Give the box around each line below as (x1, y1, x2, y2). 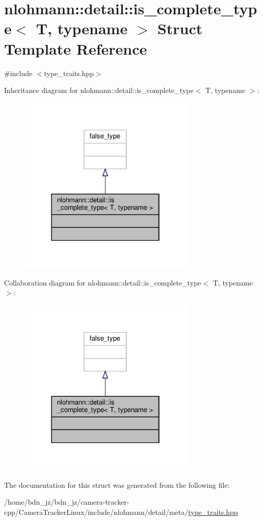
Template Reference (4, 38, 147, 59)
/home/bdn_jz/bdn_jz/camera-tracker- (4, 496, 129, 507)
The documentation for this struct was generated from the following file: (4, 479, 230, 490)
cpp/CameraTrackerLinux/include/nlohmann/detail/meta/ (4, 506, 189, 517)
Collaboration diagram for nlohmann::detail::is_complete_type (4, 277, 201, 288)
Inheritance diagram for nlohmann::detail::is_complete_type (4, 85, 194, 96)
